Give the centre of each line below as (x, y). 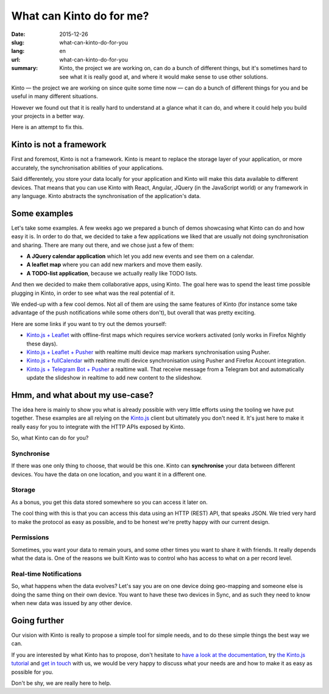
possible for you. (32, 672)
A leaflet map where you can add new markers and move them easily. (115, 264)
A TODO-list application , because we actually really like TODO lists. (112, 273)
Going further (37, 621)
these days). (42, 344)
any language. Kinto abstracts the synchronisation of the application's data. (106, 196)
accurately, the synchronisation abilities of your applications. (87, 168)
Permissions (30, 537)
